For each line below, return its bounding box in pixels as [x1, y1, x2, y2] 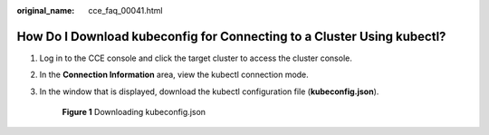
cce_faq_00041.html [88, 5, 163, 15]
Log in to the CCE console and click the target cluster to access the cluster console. [39, 53, 352, 63]
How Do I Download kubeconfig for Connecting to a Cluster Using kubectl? [16, 28, 446, 44]
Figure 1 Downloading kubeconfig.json [62, 107, 206, 118]
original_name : [16, 5, 75, 15]
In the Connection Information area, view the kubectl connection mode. [39, 69, 310, 81]
